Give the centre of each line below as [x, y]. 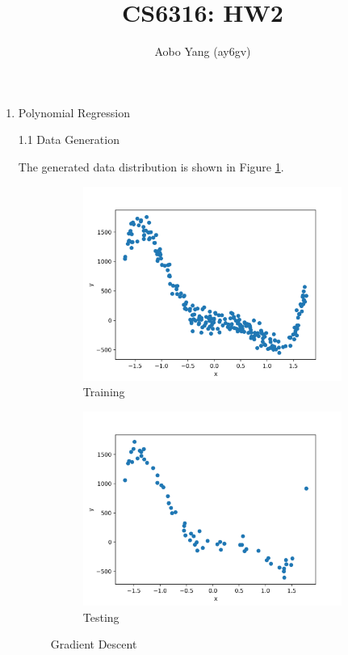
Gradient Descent [94, 644]
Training [104, 392]
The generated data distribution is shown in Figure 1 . [151, 166]
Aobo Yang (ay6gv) [203, 51]
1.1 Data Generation [69, 139]
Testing [101, 617]
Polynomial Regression [74, 112]
